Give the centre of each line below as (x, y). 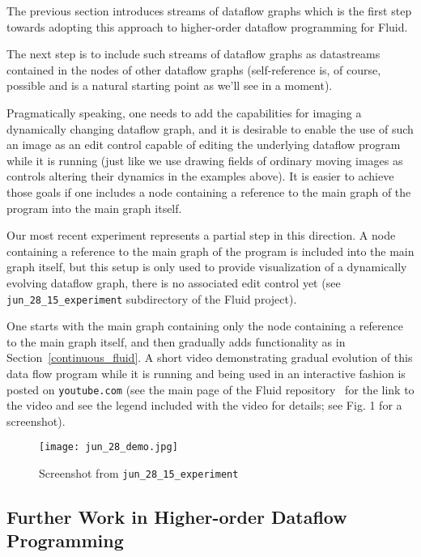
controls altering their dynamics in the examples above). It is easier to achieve (200, 176)
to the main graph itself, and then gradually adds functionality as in (176, 341)
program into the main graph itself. (94, 208)
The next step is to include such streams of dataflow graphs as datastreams (193, 54)
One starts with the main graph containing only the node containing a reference (205, 326)
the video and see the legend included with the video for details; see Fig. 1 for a (204, 405)
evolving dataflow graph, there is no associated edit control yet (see (174, 282)
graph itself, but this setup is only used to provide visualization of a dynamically (207, 267)
